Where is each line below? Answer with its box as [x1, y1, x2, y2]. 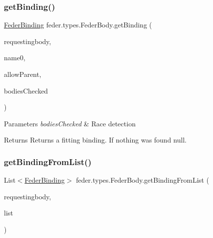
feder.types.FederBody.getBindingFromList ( [76, 175, 209, 185]
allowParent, [4, 69, 42, 79]
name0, [4, 52, 25, 63]
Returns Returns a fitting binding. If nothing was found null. [4, 135, 187, 145]
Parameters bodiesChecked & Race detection [4, 118, 136, 128]
